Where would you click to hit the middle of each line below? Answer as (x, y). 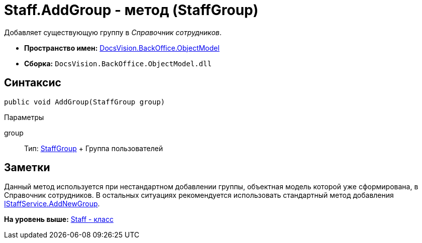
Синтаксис (33, 83)
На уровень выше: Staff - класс (59, 219)
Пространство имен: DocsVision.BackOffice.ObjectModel (122, 48)
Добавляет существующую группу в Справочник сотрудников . (113, 32)
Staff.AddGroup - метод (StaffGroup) (131, 10)
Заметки (27, 168)
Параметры (24, 117)
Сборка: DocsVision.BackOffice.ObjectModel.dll (118, 63)
